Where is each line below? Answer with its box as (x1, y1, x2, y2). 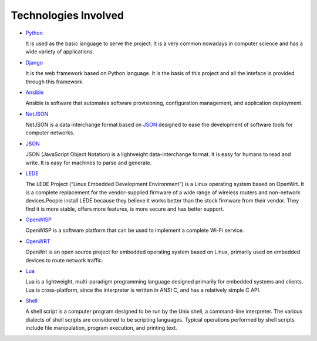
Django (25, 59, 43, 66)
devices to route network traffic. (25, 256, 104, 264)
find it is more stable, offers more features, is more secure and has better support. (25, 205, 224, 212)
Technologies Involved (11, 9, 124, 22)
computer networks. (25, 129, 75, 136)
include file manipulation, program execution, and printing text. (25, 325, 177, 332)
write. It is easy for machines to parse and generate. (25, 159, 152, 166)
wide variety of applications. (25, 48, 95, 55)
